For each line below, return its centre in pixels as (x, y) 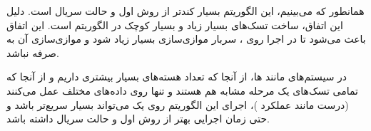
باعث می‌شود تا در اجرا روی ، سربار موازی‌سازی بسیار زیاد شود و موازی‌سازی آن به (186, 39)
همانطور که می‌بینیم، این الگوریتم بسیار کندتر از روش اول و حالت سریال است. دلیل (185, 11)
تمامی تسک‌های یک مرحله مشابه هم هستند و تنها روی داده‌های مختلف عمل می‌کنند (182, 90)
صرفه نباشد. (33, 52)
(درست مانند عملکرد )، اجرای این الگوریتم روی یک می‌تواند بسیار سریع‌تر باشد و (178, 104)
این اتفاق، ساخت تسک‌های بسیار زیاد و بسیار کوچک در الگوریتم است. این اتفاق (175, 25)
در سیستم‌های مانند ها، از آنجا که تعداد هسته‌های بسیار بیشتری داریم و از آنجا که (177, 77)
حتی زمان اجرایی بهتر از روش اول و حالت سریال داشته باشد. (138, 119)
